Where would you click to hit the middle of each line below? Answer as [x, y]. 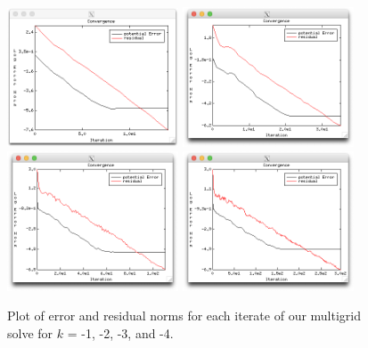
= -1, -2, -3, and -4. [120, 332]
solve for [30, 332]
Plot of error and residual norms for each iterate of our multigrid [184, 316]
